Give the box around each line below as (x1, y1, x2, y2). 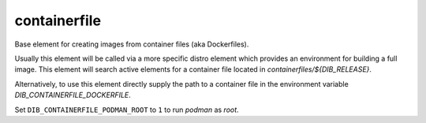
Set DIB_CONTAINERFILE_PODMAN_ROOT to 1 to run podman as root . (14, 105, 240, 114)
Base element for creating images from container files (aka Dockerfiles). (14, 39, 249, 49)
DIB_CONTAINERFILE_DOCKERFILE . (14, 91, 132, 100)
